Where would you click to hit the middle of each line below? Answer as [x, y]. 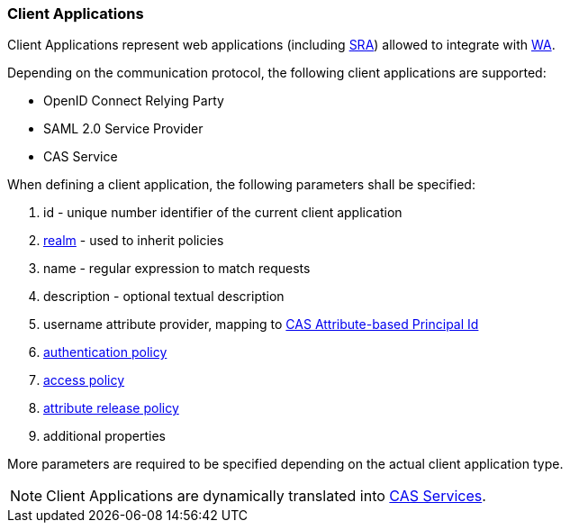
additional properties [104, 436]
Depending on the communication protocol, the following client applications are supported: [277, 73]
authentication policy [105, 352]
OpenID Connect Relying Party [134, 101]
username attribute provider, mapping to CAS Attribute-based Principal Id [261, 324]
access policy [84, 380]
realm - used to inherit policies [134, 241]
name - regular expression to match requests [177, 269]
